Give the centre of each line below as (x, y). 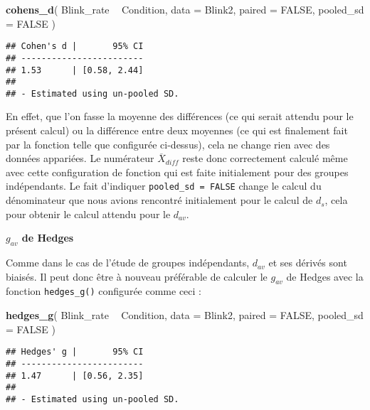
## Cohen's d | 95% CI (75, 47)
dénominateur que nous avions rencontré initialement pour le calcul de (159, 200)
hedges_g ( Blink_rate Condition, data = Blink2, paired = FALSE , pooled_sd (185, 315)
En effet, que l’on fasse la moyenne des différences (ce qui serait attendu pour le (180, 116)
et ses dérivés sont (308, 263)
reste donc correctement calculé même (265, 158)
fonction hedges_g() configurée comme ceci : (104, 291)
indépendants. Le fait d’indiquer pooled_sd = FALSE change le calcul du (164, 186)
